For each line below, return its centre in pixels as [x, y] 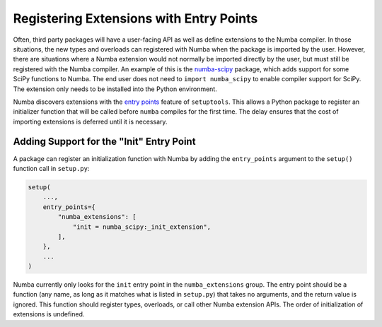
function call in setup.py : [51, 168]
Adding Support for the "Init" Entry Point [104, 142]
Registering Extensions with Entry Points [135, 18]
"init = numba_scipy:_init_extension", [142, 227]
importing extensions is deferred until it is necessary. [90, 121]
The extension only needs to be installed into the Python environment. [115, 89]
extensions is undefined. [49, 314]
